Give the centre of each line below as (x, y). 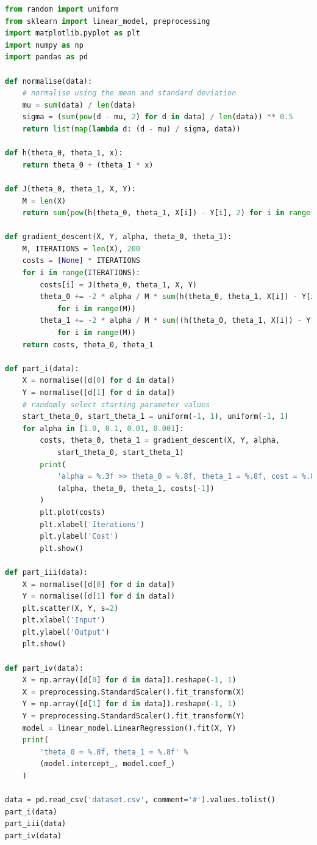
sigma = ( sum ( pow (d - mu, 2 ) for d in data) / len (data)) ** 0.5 (158, 117)
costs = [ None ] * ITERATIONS (81, 261)
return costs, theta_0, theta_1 (88, 345)
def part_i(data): (42, 368)
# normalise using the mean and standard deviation (129, 93)
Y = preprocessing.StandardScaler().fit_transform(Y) (134, 716)
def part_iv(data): (44, 668)
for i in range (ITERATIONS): (81, 273)
